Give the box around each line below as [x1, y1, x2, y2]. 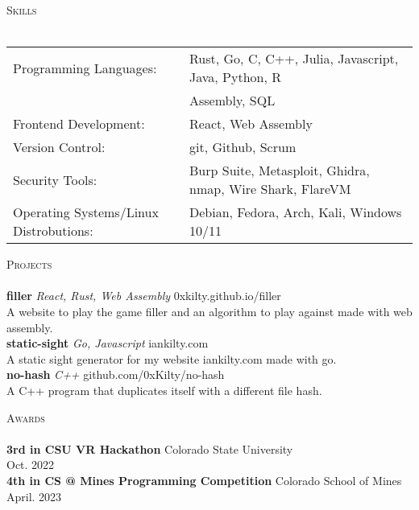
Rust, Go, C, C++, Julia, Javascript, [189, 49, 399, 68]
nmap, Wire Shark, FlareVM [189, 179, 351, 199]
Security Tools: [13, 170, 97, 189]
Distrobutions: [13, 221, 93, 241]
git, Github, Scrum [189, 138, 297, 157]
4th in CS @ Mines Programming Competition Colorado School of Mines [6, 471, 402, 488]
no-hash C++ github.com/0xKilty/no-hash [6, 366, 225, 383]
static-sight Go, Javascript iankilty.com [6, 335, 209, 352]
